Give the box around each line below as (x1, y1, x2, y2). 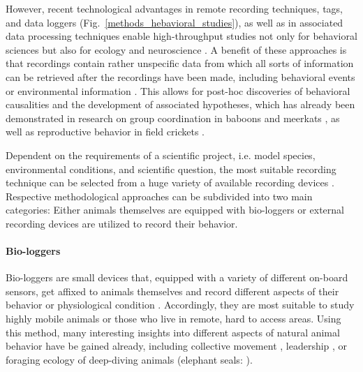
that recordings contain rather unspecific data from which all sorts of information (6, 56, 354, 70)
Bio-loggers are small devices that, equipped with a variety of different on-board (6, 270, 348, 285)
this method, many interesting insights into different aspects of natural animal (6, 325, 340, 339)
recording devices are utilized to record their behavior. (6, 216, 238, 230)
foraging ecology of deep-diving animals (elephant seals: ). (6, 352, 253, 366)
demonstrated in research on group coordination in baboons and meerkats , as (6, 110, 340, 125)
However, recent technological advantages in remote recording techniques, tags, (6, 1, 343, 15)
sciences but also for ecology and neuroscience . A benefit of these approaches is (6, 42, 347, 57)
